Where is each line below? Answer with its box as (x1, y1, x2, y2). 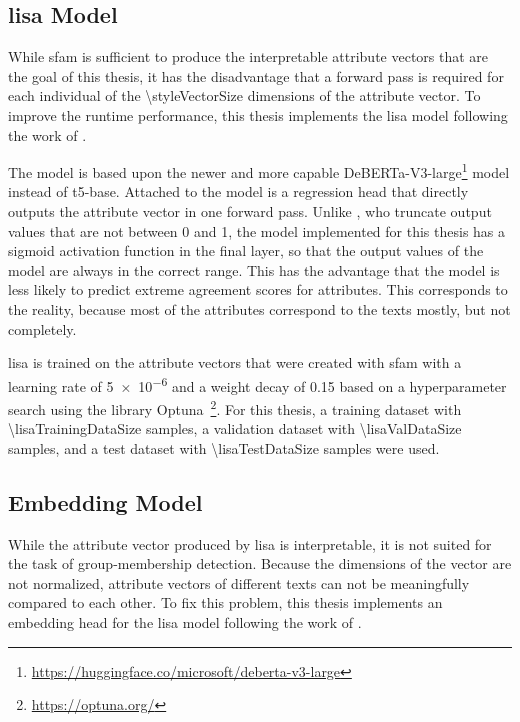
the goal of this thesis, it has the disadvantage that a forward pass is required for (8, 65, 504, 86)
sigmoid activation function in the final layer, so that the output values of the (8, 240, 484, 261)
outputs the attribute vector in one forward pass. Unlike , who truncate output (8, 201, 492, 222)
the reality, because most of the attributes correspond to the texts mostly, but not (8, 298, 511, 319)
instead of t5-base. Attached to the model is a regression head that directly (8, 181, 469, 202)
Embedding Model (8, 486, 203, 517)
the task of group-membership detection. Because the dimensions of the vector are (8, 553, 512, 574)
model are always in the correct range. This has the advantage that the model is (8, 259, 500, 280)
